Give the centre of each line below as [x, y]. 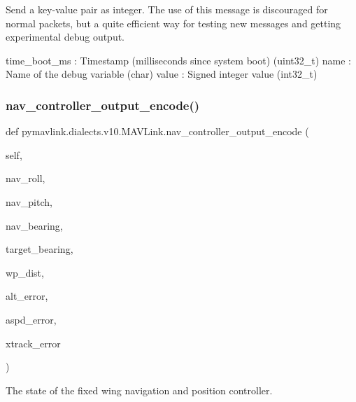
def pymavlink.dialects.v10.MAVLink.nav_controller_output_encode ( [157, 131]
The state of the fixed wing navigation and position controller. [139, 390]
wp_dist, [25, 272]
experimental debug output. [65, 37]
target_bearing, [40, 249]
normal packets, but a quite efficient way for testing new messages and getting [173, 23]
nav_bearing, [34, 225]
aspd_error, [31, 319]
